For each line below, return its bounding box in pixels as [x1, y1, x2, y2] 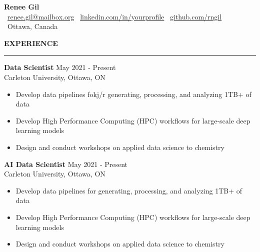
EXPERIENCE [4, 37, 58, 48]
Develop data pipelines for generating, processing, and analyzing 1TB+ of [15, 185, 242, 195]
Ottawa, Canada [7, 21, 58, 31]
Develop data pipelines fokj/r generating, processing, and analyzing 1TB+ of [15, 88, 251, 99]
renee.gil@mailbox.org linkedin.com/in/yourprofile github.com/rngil [7, 11, 222, 21]
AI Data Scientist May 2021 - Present [4, 158, 128, 169]
